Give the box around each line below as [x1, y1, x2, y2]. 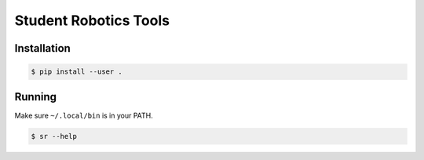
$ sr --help [31, 132, 78, 140]
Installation [14, 42, 71, 55]
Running [14, 90, 57, 104]
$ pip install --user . [31, 67, 123, 76]
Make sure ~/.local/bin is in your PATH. [14, 111, 153, 120]
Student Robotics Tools [14, 12, 170, 29]
